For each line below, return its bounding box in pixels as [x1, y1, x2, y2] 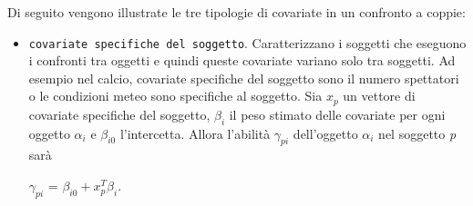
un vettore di [343, 86, 416, 105]
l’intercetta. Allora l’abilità [119, 123, 271, 142]
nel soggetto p [378, 123, 457, 142]
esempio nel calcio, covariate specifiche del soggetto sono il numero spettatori [28, 68, 459, 87]
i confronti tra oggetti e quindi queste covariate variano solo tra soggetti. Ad [28, 51, 456, 70]
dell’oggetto [293, 123, 358, 142]
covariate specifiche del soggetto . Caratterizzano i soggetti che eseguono [28, 33, 467, 52]
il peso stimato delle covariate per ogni [229, 104, 446, 123]
